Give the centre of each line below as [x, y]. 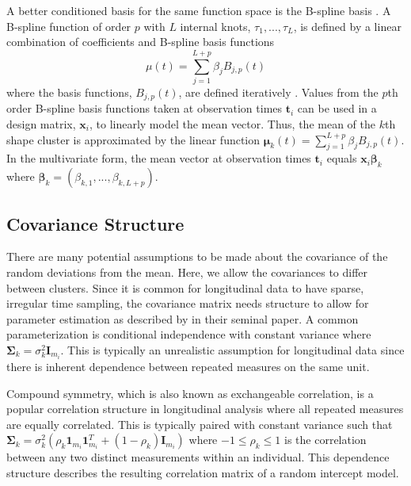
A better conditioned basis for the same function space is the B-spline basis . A [199, 10]
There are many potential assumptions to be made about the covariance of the [197, 256]
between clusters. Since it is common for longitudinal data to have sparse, [185, 287]
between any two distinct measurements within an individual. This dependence [198, 457]
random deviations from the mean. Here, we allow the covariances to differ [187, 272]
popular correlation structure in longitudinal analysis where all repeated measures [205, 409]
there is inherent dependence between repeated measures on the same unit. [188, 366]
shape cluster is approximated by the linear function [133, 139]
